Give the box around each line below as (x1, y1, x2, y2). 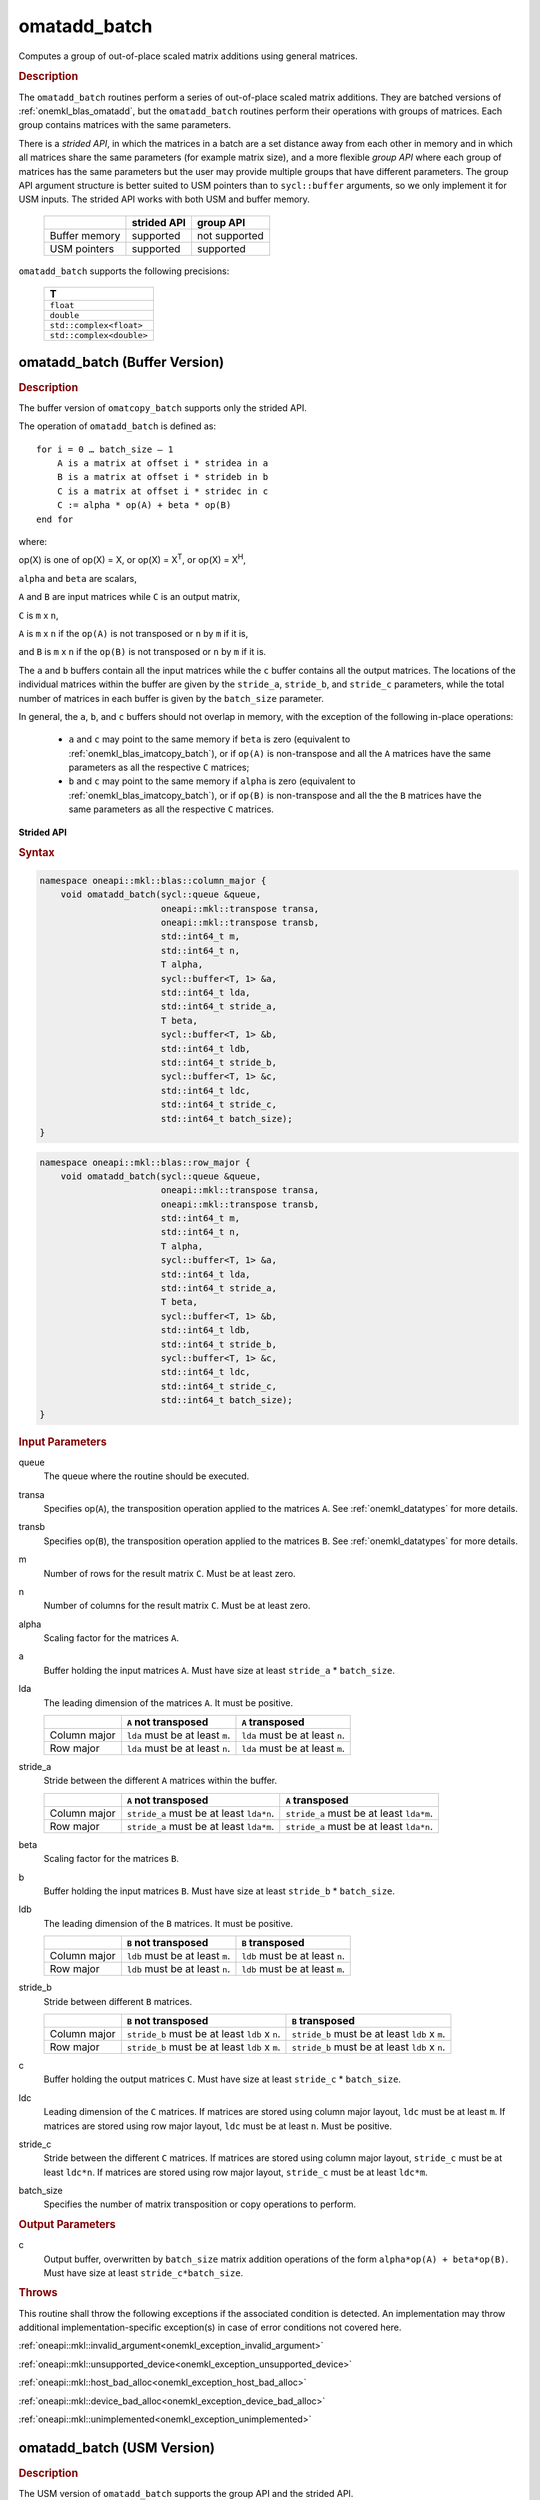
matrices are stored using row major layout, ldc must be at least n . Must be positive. (43, 2120, 392, 2132)
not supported (196, 228, 264, 242)
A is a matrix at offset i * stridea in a (56, 458, 269, 469)
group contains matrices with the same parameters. (18, 119, 232, 131)
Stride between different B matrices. (43, 1995, 193, 2007)
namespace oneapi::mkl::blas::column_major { (39, 875, 267, 886)
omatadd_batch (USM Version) (18, 2439, 215, 2456)
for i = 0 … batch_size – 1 (36, 443, 174, 455)
